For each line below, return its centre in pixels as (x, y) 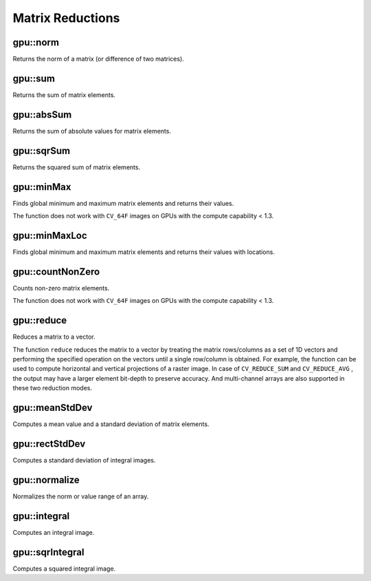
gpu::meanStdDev (53, 407)
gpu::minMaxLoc (50, 235)
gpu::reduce (40, 320)
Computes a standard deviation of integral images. (84, 460)
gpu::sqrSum (42, 150)
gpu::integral (41, 516)
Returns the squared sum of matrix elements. (77, 167)
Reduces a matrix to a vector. (54, 337)
